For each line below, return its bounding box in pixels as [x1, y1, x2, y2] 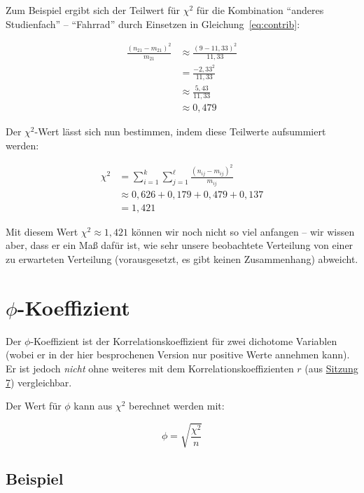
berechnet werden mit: [129, 398, 225, 413]
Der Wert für [6, 398, 62, 413]
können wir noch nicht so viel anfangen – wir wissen [131, 224, 355, 238]
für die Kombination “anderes [196, 3, 324, 17]
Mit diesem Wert [6, 224, 78, 238]
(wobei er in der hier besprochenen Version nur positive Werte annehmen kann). [6, 347, 350, 362]
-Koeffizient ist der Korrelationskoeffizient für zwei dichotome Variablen [30, 333, 337, 348]
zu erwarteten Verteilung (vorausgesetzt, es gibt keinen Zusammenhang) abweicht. [6, 252, 358, 266]
